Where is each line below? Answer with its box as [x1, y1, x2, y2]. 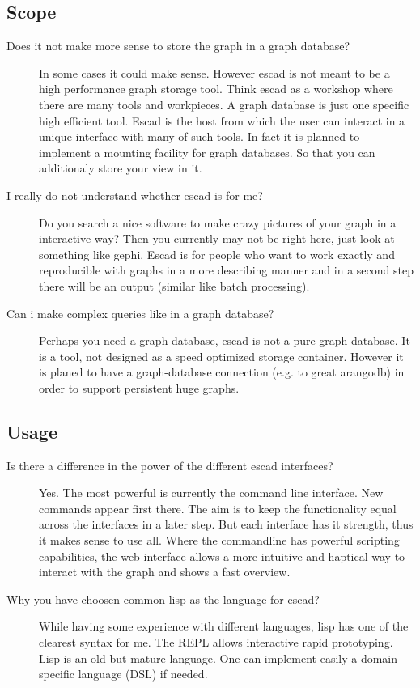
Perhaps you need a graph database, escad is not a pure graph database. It [39, 332, 410, 349]
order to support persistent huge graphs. [39, 379, 240, 396]
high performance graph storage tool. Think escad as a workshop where [39, 80, 393, 97]
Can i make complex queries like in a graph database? [6, 304, 274, 321]
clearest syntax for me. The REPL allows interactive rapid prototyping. [39, 634, 393, 651]
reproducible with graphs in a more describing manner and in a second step [39, 261, 414, 278]
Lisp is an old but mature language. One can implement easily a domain [39, 649, 398, 666]
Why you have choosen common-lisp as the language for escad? [6, 590, 320, 607]
